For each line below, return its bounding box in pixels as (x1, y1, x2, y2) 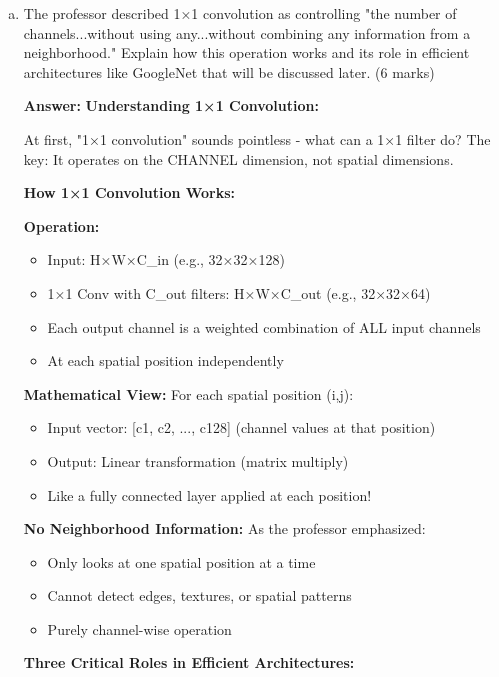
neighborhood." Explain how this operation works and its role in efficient (23, 42, 470, 63)
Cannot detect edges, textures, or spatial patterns (47, 585, 352, 606)
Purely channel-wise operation (47, 618, 232, 639)
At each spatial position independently (47, 350, 284, 371)
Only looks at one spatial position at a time (47, 551, 316, 572)
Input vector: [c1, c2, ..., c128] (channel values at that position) (47, 417, 436, 438)
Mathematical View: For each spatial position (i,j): (23, 383, 354, 404)
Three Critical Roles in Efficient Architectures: (23, 652, 355, 673)
